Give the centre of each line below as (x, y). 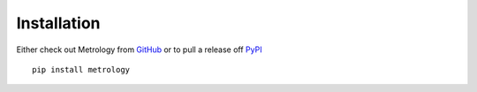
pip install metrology (81, 69)
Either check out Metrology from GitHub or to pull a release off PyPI (139, 50)
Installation (58, 23)
